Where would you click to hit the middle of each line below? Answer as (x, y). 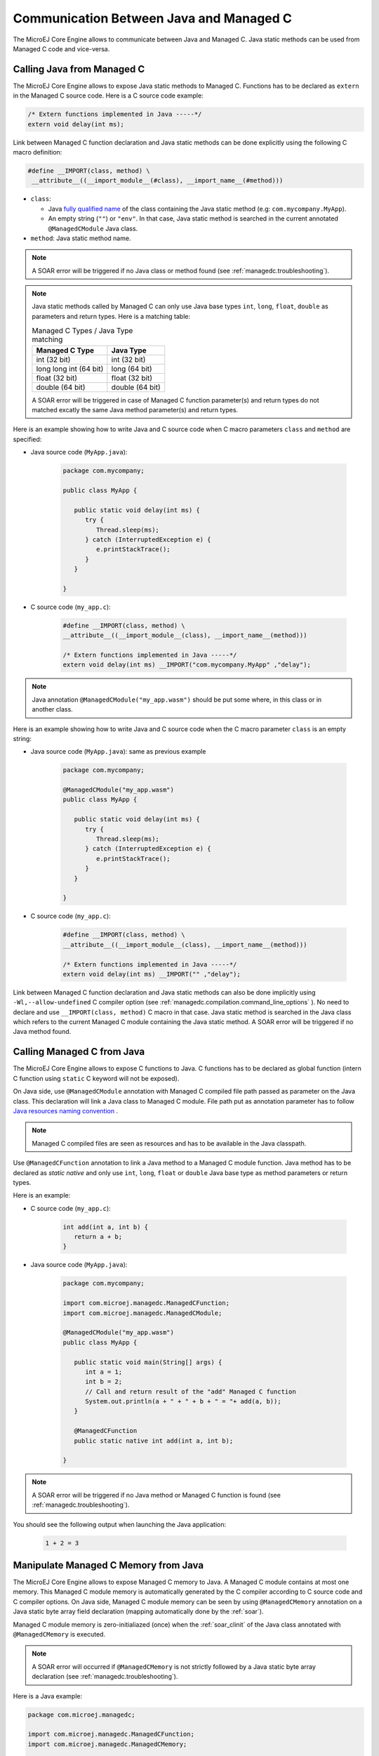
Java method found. (42, 1032)
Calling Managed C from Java (79, 1052)
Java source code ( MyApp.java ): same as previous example (118, 752)
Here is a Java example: (48, 1696)
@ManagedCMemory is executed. (59, 1634)
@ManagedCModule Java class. (93, 228)
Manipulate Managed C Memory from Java (108, 1565)
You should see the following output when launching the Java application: (120, 1524)
